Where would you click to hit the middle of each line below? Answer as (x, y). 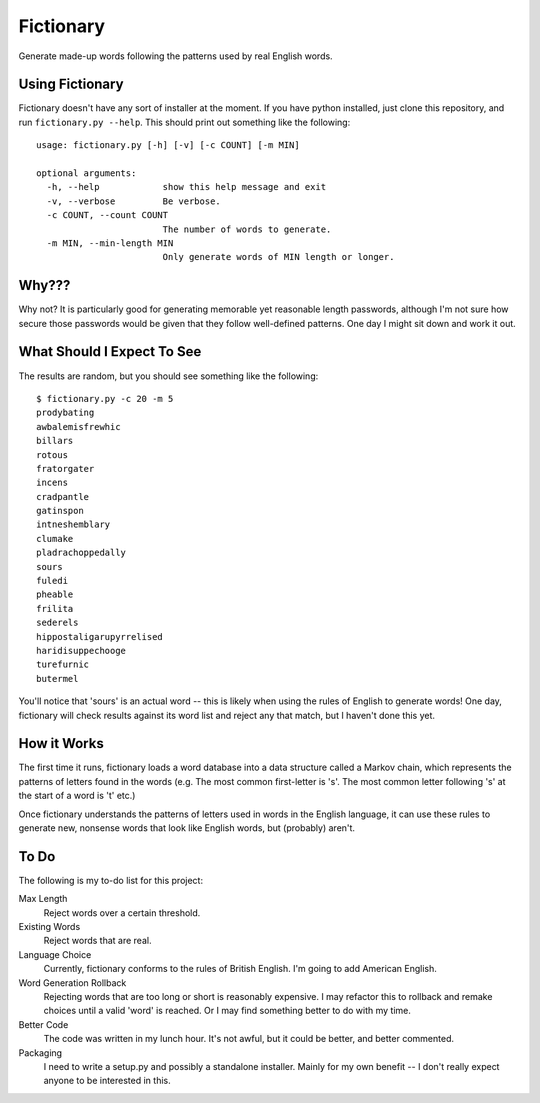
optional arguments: (86, 173)
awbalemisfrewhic (78, 426)
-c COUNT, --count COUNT (107, 215)
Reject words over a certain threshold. (122, 912)
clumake (55, 538)
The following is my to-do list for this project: (111, 880)
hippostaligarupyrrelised (100, 636)
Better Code (43, 1024)
